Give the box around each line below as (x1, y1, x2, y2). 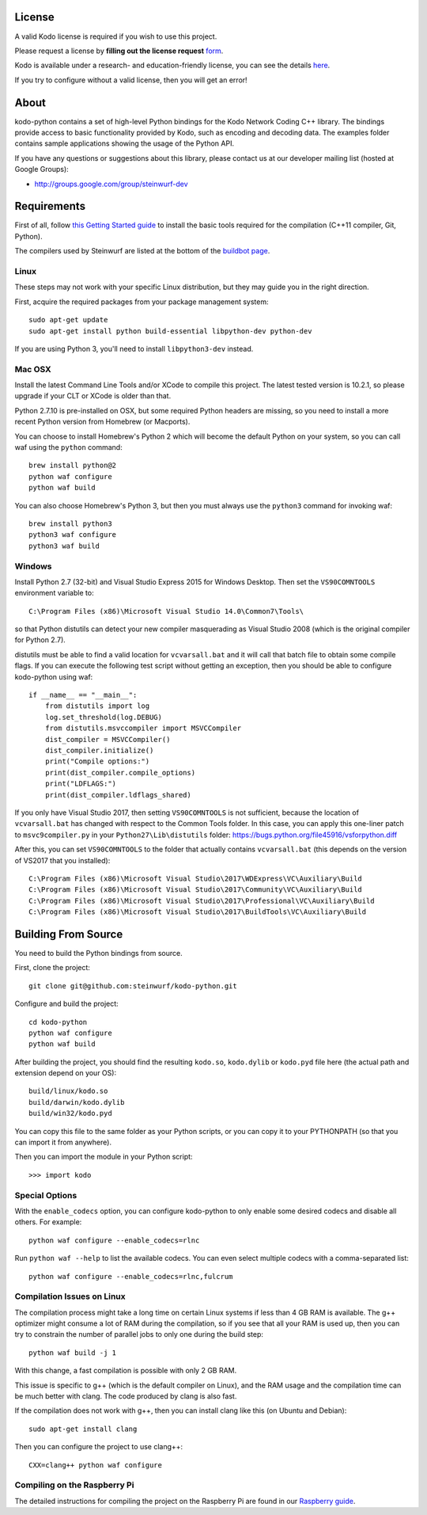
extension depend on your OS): (14, 1068, 117, 1078)
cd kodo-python (28, 1018, 88, 1026)
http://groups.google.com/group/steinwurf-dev (34, 179, 189, 188)
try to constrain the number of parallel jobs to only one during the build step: (14, 1330, 264, 1339)
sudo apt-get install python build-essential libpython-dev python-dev (28, 326, 312, 336)
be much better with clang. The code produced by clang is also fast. (14, 1391, 237, 1401)
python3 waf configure (28, 531, 117, 539)
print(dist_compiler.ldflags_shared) (44, 790, 191, 799)
